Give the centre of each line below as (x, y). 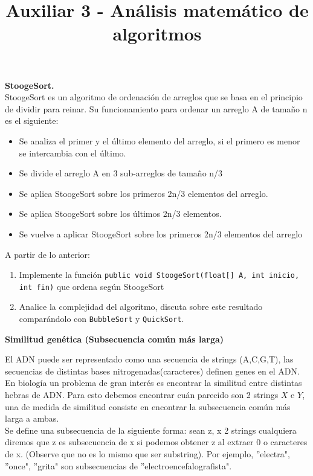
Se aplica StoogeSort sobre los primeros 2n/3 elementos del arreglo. (144, 193)
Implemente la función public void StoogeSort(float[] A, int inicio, (159, 275)
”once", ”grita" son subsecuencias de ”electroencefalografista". (118, 465)
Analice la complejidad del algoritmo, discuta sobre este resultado (141, 307)
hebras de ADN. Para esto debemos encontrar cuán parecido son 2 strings (142, 395)
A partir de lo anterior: (47, 254)
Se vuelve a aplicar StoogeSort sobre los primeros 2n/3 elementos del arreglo (161, 233)
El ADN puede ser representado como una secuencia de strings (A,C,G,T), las (149, 359)
